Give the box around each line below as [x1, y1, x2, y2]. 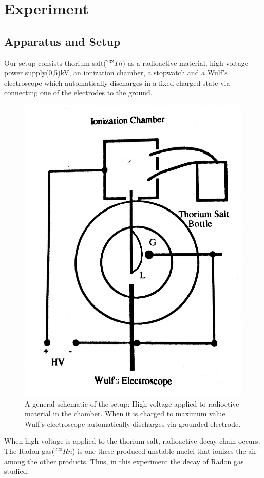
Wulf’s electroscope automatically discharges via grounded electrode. [25, 418, 241, 429]
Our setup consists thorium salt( [4, 57, 106, 68]
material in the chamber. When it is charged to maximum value [25, 408, 225, 419]
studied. [4, 466, 29, 476]
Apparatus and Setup [4, 33, 121, 49]
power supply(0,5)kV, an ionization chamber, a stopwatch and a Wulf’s [4, 67, 228, 78]
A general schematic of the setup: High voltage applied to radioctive [25, 398, 239, 409]
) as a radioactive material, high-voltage [122, 57, 248, 68]
